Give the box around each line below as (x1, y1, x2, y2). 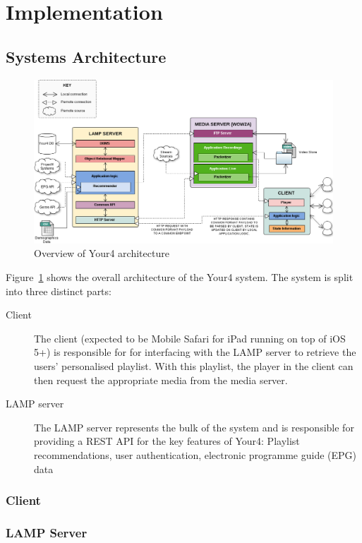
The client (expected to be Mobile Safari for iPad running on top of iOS (34, 330, 346, 345)
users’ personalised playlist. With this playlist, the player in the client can (34, 359, 354, 374)
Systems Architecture (6, 45, 167, 67)
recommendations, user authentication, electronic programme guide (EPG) (34, 447, 357, 462)
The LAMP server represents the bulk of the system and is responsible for (34, 419, 354, 434)
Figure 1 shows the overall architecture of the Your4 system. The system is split (6, 270, 354, 285)
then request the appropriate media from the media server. (34, 372, 288, 387)
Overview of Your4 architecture (34, 246, 169, 261)
